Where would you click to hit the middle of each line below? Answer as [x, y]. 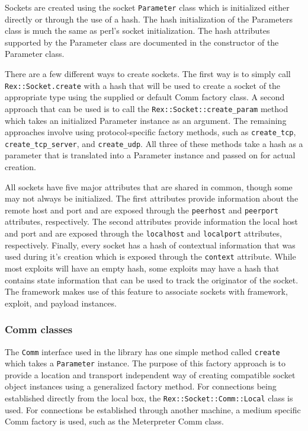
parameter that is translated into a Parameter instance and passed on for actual [150, 155]
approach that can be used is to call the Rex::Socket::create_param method [147, 108]
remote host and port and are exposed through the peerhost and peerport [142, 210]
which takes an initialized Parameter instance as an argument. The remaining [146, 120]
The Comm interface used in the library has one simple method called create [142, 351]
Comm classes [39, 329]
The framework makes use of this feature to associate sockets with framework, [146, 291]
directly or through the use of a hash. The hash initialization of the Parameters [149, 19]
